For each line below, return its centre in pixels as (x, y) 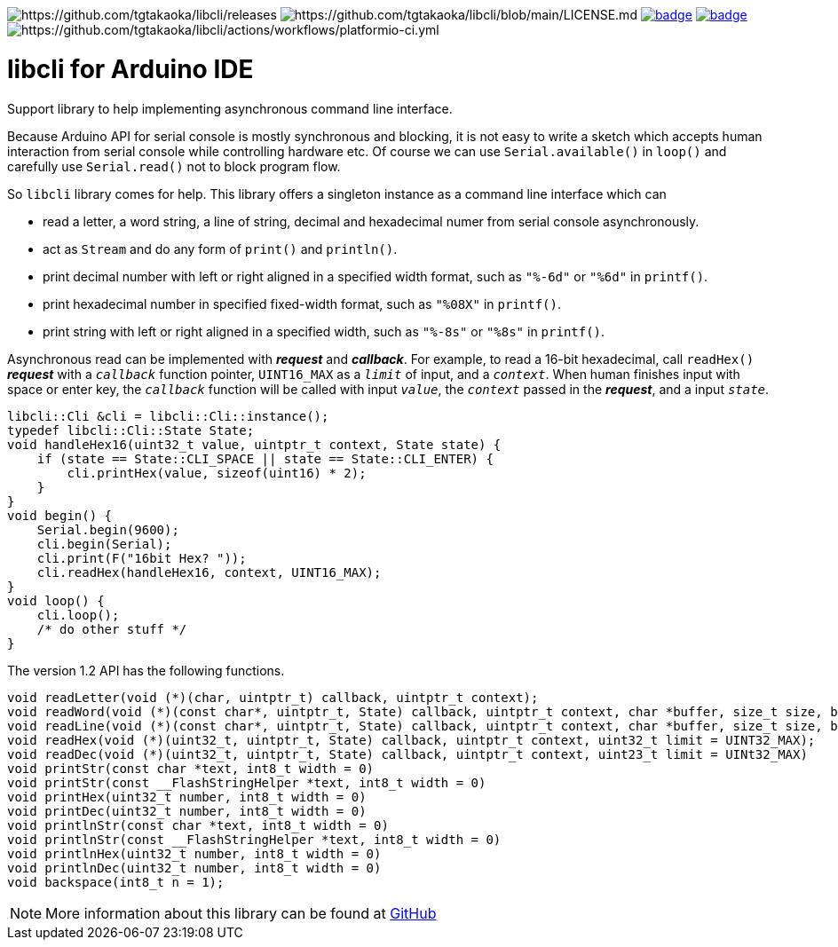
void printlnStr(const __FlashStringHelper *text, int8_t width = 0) (254, 839)
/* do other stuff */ (112, 629)
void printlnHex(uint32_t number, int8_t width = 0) (194, 853)
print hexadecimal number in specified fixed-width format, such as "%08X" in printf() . (302, 304)
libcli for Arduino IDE (130, 69)
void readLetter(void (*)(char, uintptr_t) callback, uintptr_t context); (273, 697)
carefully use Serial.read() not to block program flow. (174, 166)
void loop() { (56, 600)
